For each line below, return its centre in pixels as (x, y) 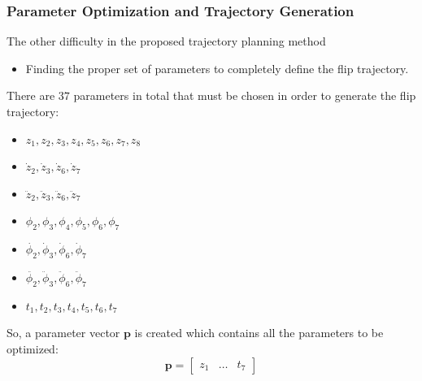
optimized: (33, 348)
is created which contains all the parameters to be (259, 333)
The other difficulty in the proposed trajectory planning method (166, 41)
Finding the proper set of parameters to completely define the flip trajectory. (217, 68)
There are (31, 95)
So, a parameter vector (63, 333)
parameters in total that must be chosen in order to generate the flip (245, 95)
